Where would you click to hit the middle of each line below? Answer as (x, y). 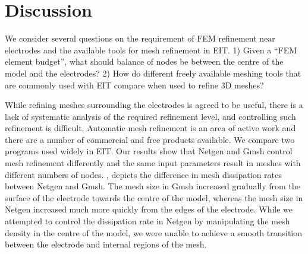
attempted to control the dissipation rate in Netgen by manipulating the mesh (147, 221)
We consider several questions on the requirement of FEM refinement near (140, 38)
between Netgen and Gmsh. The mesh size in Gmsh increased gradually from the (153, 186)
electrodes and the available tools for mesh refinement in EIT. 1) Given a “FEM (151, 50)
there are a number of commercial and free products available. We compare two (150, 139)
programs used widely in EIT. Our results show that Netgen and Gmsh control (149, 151)
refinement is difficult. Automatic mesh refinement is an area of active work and (150, 128)
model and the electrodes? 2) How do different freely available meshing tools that (153, 73)
